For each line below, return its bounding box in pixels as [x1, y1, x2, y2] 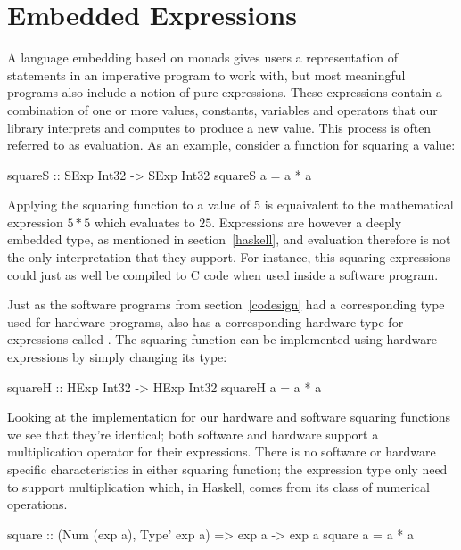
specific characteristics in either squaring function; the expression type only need [7, 460, 448, 478]
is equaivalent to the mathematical [264, 195, 454, 214]
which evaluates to [94, 212, 195, 231]
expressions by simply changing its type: [7, 348, 227, 366]
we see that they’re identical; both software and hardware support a [7, 424, 379, 443]
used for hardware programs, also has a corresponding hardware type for [7, 312, 404, 331]
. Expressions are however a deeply [211, 212, 402, 231]
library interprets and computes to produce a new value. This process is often [7, 118, 432, 136]
